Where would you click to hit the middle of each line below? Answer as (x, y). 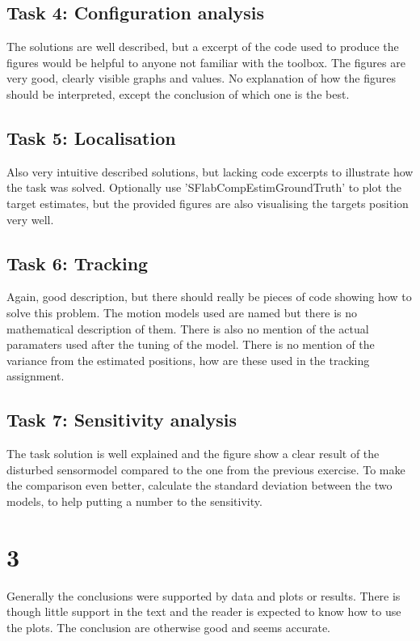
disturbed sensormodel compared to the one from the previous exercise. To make (206, 469)
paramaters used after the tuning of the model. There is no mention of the (191, 344)
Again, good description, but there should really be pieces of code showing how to (209, 297)
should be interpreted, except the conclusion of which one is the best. (178, 93)
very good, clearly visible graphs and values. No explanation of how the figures (201, 78)
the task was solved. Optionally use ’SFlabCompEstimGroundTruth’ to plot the (204, 187)
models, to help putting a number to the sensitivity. (134, 501)
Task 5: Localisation (91, 137)
